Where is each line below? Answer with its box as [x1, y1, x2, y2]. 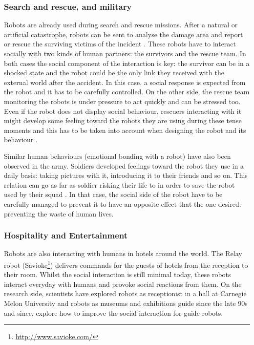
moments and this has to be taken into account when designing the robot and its [4, 125, 246, 135]
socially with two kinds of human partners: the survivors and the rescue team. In [4, 48, 246, 58]
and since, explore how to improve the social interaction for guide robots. [4, 307, 223, 318]
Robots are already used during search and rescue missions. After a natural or [4, 20, 238, 30]
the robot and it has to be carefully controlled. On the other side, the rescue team [4, 86, 250, 97]
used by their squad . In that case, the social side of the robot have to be [4, 189, 223, 199]
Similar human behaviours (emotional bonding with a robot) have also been [4, 151, 231, 161]
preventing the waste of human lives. [4, 208, 114, 218]
